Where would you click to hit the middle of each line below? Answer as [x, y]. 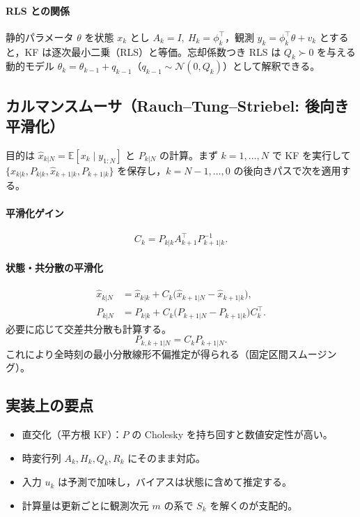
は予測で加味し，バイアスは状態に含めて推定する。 [175, 482]
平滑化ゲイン [35, 212]
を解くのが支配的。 [254, 505]
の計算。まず [188, 155]
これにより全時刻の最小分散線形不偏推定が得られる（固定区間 [147, 353]
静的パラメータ [40, 37]
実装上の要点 [49, 405]
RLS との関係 [38, 10]
